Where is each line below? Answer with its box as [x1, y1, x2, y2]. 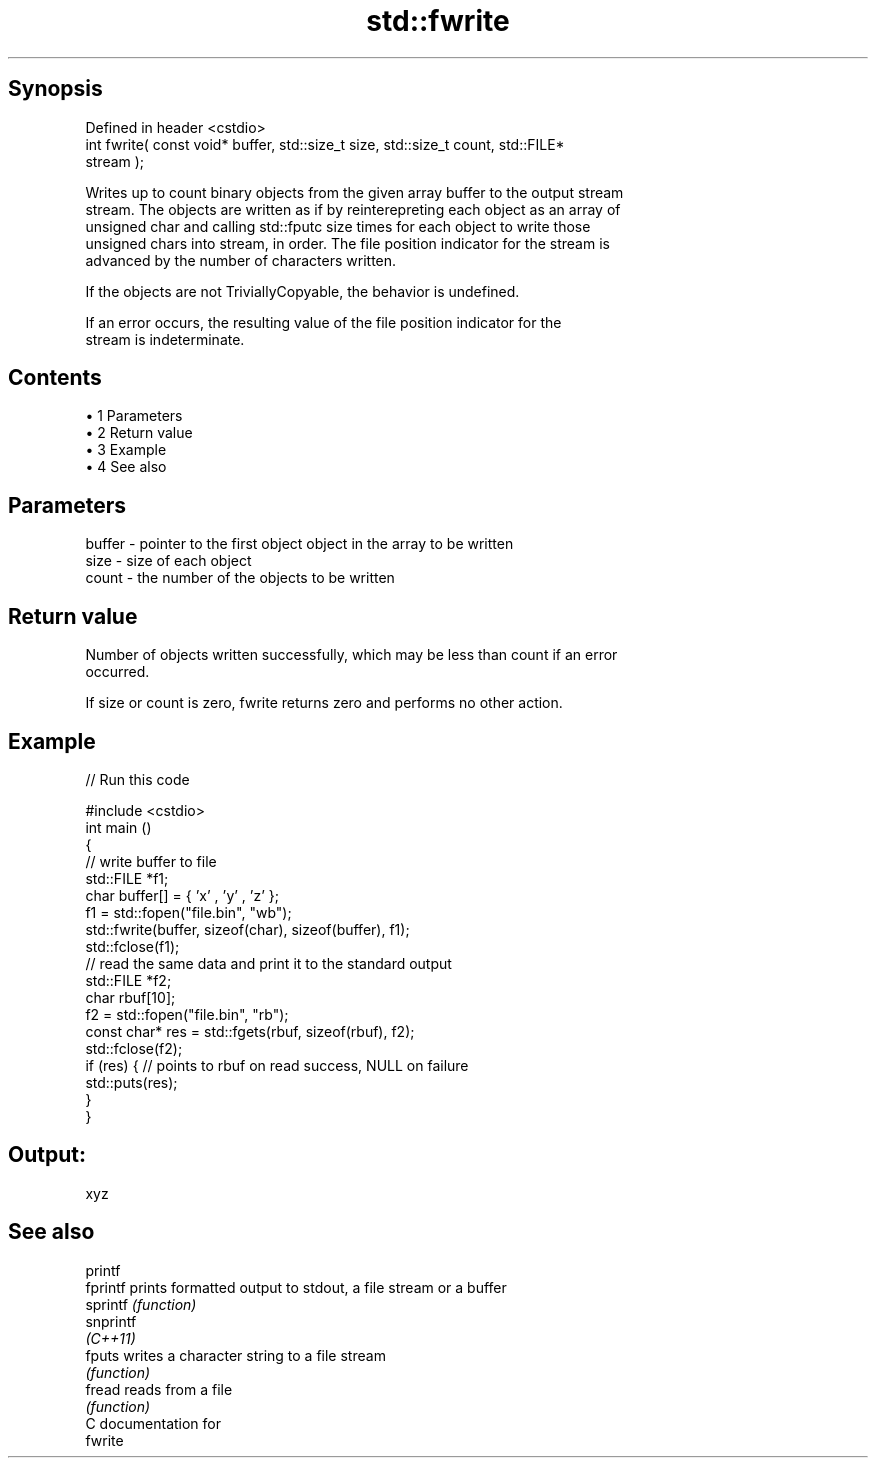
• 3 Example [85, 441, 167, 459]
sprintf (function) [85, 1295, 197, 1313]
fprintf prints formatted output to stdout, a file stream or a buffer [85, 1278, 507, 1296]
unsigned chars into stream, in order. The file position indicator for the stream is [85, 234, 610, 252]
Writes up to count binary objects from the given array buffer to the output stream [85, 183, 624, 201]
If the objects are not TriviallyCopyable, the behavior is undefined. [85, 282, 520, 300]
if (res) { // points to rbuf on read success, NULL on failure [85, 1056, 469, 1074]
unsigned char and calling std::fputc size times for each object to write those [85, 217, 591, 235]
